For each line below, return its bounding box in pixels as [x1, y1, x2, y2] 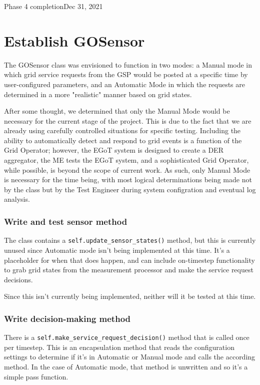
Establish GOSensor [4, 30, 145, 51]
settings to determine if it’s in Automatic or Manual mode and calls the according [4, 351, 255, 362]
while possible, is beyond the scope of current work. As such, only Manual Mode [4, 164, 250, 175]
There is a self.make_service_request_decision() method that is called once [4, 332, 249, 342]
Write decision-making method [4, 312, 131, 324]
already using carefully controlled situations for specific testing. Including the [4, 125, 241, 136]
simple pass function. [4, 371, 68, 381]
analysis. [4, 194, 30, 204]
